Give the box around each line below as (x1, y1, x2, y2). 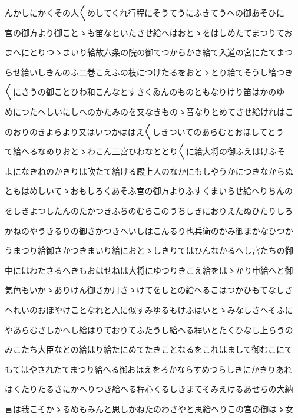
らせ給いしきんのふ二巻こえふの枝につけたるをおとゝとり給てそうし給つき (5, 65, 293, 78)
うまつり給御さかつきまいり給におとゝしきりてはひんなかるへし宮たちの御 (5, 244, 293, 256)
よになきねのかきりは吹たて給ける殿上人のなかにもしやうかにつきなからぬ (5, 164, 293, 177)
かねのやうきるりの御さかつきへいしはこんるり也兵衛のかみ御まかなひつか (5, 224, 293, 236)
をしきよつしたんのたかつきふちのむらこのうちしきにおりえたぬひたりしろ (5, 204, 293, 216)
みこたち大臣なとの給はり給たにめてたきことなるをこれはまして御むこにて (5, 343, 293, 356)
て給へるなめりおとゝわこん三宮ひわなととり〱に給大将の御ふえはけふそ (5, 145, 285, 157)
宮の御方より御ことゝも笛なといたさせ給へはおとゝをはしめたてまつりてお (5, 26, 293, 38)
